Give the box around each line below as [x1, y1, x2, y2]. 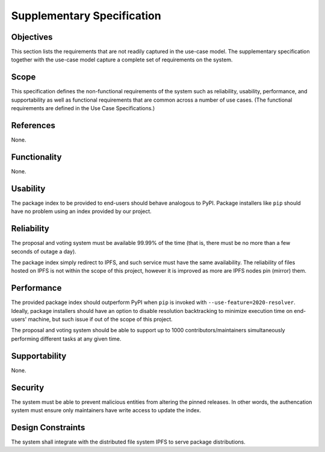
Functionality [11, 152, 62, 162]
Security [11, 382, 45, 392]
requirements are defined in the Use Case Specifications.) [11, 105, 155, 112]
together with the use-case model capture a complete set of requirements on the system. [11, 56, 233, 63]
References [11, 120, 55, 131]
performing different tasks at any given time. [11, 335, 122, 342]
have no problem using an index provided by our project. [11, 208, 152, 215]
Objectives [11, 32, 53, 42]
